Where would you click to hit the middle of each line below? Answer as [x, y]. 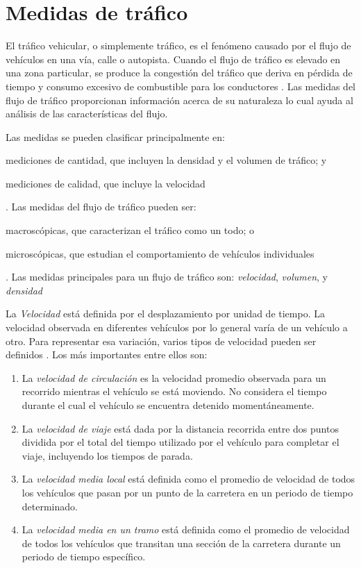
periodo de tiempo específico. [84, 557]
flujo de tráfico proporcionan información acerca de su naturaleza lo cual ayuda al [179, 100]
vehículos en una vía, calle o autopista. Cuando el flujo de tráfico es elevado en [173, 59]
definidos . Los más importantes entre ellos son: [107, 354]
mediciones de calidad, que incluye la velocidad [106, 183]
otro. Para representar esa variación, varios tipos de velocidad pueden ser [161, 341]
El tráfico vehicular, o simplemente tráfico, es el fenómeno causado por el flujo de [178, 45]
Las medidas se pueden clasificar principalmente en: [115, 136]
